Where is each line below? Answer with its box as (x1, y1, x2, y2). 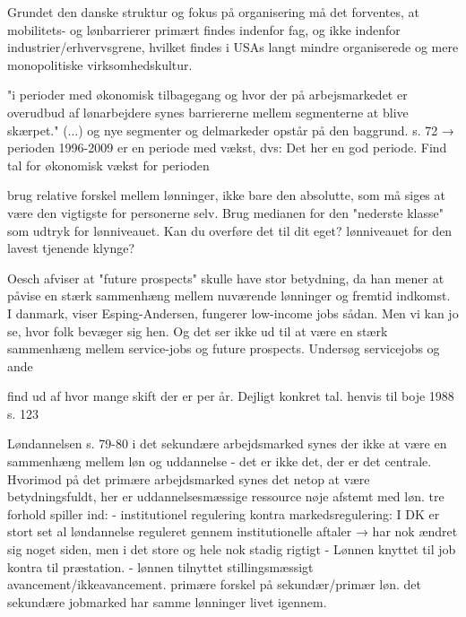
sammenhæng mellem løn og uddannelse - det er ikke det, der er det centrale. (7, 452, 432, 471)
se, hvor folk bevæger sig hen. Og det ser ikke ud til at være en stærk (7, 321, 388, 340)
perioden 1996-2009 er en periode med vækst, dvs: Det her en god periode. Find (7, 138, 447, 157)
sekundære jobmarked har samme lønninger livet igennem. (7, 592, 327, 611)
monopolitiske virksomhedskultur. (7, 55, 193, 74)
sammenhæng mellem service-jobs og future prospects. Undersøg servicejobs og (7, 339, 440, 358)
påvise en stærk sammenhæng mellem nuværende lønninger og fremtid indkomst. (7, 286, 451, 305)
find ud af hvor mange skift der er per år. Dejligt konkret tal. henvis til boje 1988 (7, 387, 454, 405)
